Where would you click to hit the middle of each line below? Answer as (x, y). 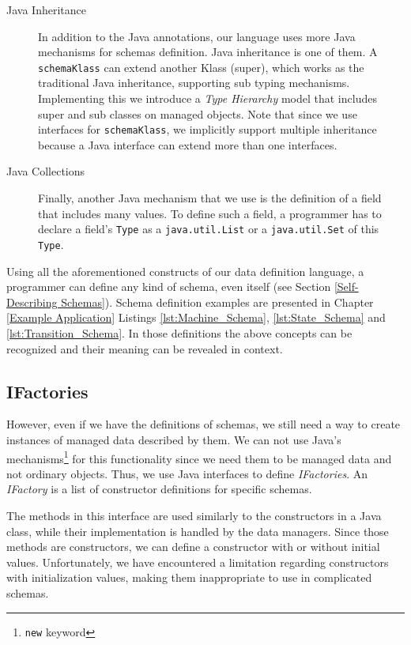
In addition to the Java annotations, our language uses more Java (197, 36)
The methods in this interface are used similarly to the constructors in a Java (194, 515)
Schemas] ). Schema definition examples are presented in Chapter (217, 302)
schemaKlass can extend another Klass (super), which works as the (201, 67)
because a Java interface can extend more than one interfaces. (188, 144)
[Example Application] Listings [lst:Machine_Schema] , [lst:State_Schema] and (196, 317)
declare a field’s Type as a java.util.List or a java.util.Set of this (209, 229)
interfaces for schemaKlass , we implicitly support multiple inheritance (207, 129)
